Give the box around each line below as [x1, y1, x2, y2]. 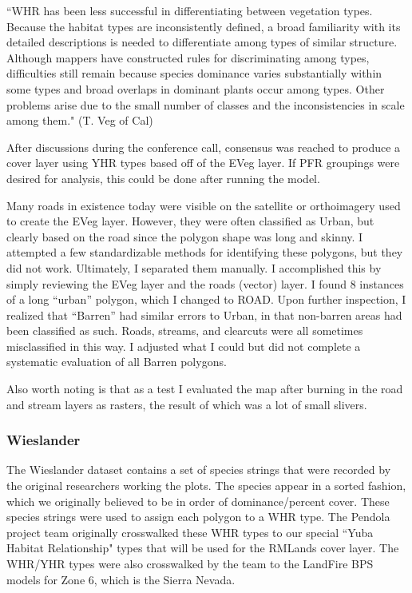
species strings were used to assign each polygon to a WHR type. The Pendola [6, 508, 390, 525]
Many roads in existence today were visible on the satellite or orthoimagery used [6, 197, 401, 213]
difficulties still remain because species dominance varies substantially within [6, 65, 382, 82]
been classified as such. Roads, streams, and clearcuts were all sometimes [6, 322, 363, 339]
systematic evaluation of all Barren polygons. [6, 353, 227, 370]
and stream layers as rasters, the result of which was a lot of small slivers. [6, 396, 367, 412]
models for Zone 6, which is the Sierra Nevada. [6, 571, 236, 587]
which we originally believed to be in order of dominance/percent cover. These [6, 492, 390, 509]
